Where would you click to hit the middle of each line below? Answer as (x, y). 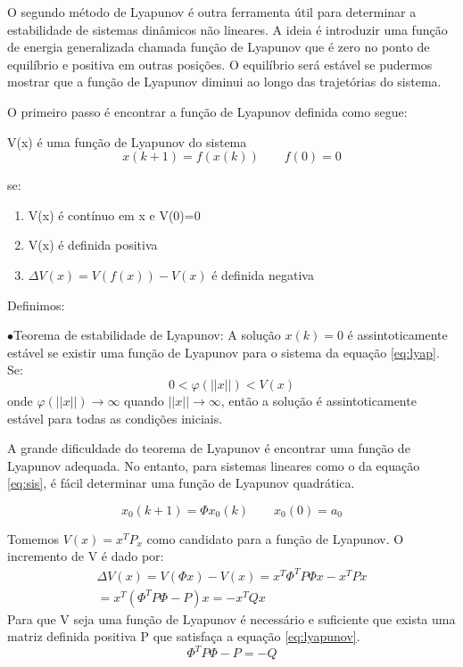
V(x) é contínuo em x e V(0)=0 (114, 214)
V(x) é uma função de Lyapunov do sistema (127, 141)
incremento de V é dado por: (86, 556)
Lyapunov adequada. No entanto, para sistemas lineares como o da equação (214, 465)
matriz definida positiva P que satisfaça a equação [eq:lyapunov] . (184, 636)
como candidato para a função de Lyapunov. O (275, 538)
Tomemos (33, 538)
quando (144, 400)
